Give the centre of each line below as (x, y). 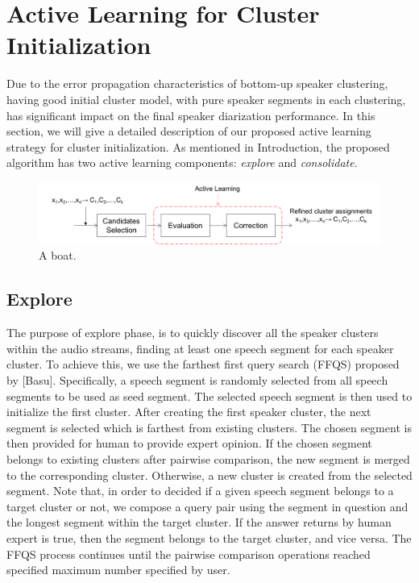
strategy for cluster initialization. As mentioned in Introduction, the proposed (198, 146)
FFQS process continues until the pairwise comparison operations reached (189, 554)
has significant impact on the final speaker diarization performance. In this (191, 115)
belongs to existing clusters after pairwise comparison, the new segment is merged (208, 459)
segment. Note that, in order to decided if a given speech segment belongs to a (200, 491)
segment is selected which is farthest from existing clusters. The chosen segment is (209, 427)
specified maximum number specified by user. (118, 570)
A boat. (58, 255)
